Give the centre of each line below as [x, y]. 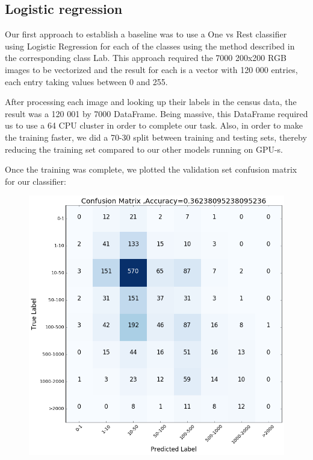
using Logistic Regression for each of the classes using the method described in [150, 46]
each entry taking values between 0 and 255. [86, 81]
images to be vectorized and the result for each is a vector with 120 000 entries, [151, 69]
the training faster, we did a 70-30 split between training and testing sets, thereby [156, 137]
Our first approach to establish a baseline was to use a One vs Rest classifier [146, 34]
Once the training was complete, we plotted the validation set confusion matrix [151, 169]
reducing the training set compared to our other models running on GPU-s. [144, 149]
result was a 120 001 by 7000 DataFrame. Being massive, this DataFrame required [156, 113]
